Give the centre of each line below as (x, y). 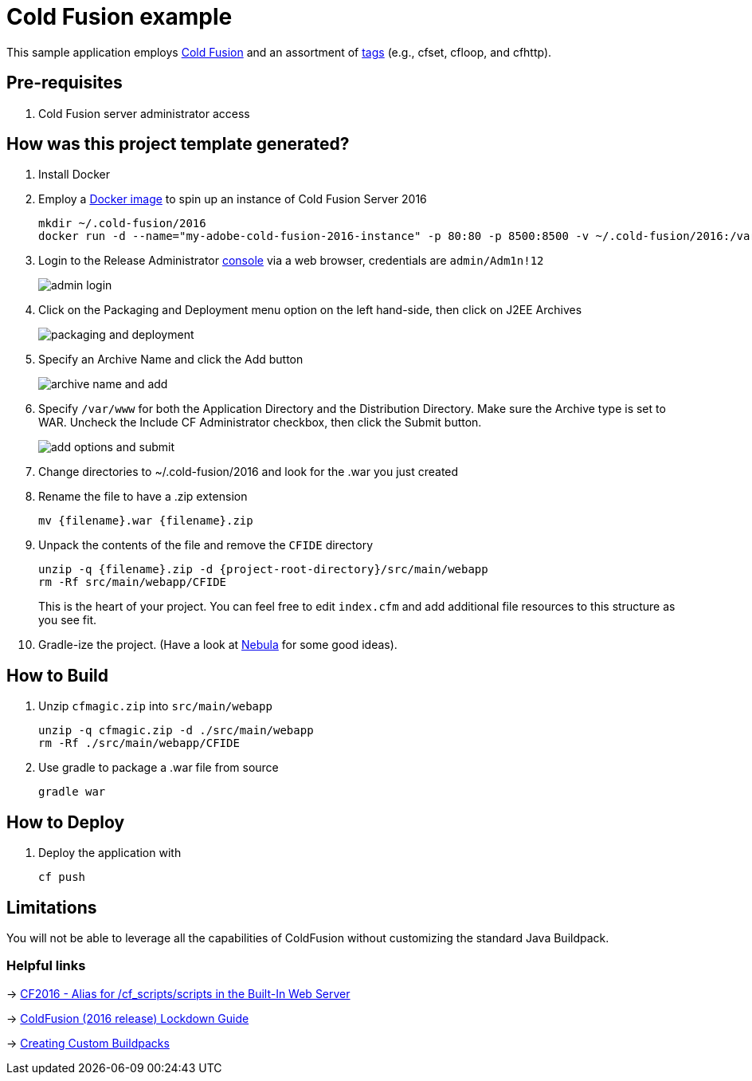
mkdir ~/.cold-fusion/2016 (122, 224)
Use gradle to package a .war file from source (159, 768)
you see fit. (68, 620)
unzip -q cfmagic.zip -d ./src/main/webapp (176, 731)
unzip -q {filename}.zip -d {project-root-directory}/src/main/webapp (263, 570)
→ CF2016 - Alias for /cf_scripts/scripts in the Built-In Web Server (178, 993)
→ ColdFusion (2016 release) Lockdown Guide (128, 1018)
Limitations (52, 907)
